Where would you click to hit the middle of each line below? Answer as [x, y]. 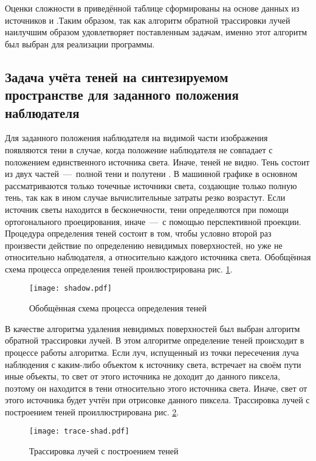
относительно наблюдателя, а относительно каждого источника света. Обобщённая [158, 257]
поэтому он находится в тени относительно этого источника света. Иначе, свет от [156, 388]
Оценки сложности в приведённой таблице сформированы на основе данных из [152, 8]
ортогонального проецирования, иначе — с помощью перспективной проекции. [153, 221]
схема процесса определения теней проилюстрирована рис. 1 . [119, 269]
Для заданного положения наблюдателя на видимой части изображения [136, 138]
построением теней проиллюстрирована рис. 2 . [92, 411]
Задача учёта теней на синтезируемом [117, 76]
